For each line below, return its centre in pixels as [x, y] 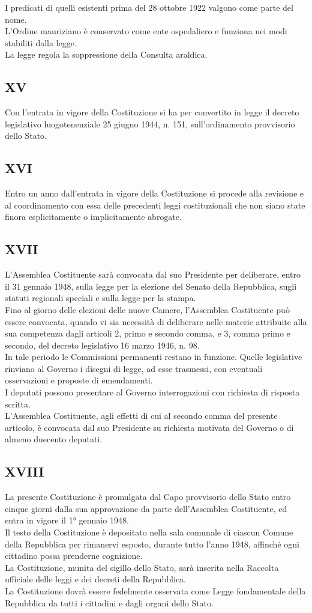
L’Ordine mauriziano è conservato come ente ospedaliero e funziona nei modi [146, 31]
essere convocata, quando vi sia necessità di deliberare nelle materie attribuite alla [156, 321]
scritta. [18, 404]
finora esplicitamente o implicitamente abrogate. [93, 217]
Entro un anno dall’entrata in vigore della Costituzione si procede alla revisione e [154, 193]
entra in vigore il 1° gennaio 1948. [67, 520]
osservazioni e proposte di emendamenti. [79, 380]
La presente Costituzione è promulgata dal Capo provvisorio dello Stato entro [148, 497]
